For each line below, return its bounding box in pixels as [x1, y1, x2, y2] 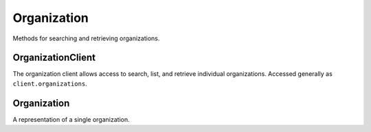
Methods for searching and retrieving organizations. [12, 34, 160, 42]
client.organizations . [12, 79, 87, 88]
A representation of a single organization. [12, 115, 130, 123]
